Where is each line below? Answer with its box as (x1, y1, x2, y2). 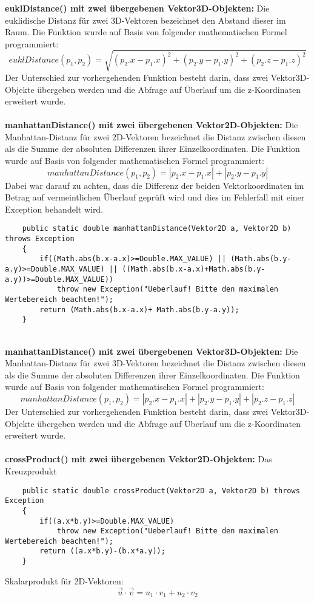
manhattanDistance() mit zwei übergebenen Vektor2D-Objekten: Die (5, 118, 298, 131)
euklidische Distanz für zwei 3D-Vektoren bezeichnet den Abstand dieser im (5, 13, 286, 26)
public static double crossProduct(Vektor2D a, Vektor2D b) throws (22, 486, 300, 495)
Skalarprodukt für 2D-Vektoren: (5, 574, 124, 587)
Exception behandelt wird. (5, 202, 104, 215)
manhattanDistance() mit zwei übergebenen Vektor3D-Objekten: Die (5, 344, 298, 357)
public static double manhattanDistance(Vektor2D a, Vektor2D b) (22, 224, 292, 233)
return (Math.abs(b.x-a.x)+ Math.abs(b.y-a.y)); (39, 305, 239, 314)
